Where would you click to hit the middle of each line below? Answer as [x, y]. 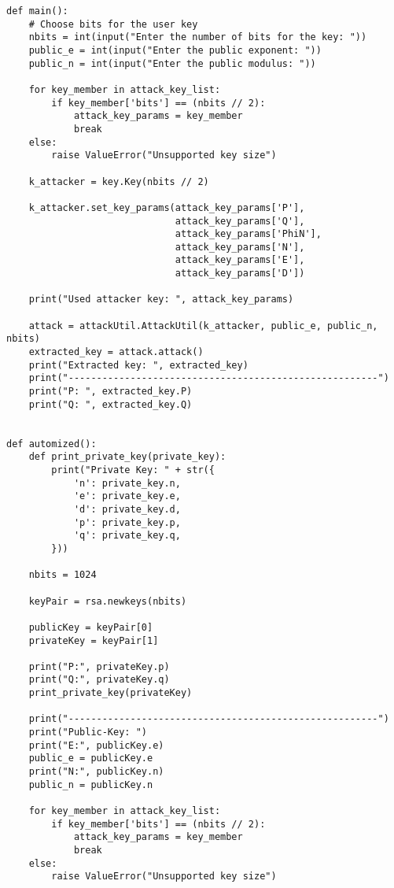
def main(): [37, 11]
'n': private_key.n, [127, 483]
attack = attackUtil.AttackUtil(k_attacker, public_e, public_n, [203, 326]
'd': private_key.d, [127, 509]
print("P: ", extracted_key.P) [110, 392]
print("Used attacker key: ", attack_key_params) [161, 300]
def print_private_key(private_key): [127, 457]
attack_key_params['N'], [240, 247]
